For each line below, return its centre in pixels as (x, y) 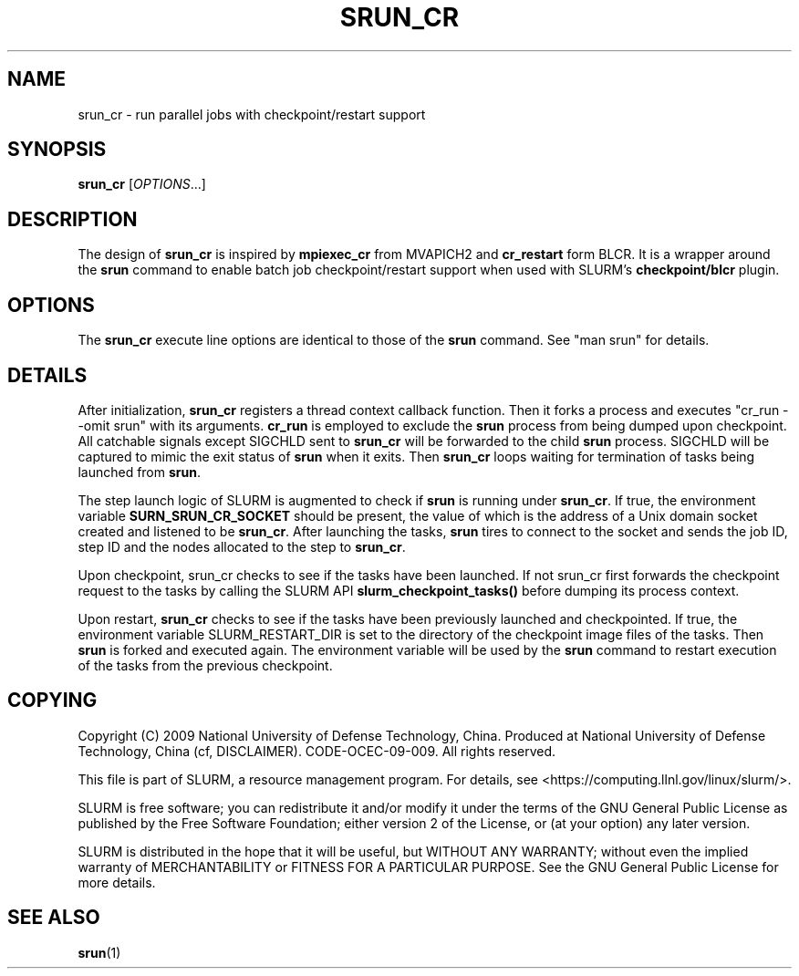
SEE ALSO (54, 918)
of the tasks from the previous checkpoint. (205, 665)
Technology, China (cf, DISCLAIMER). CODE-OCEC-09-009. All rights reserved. (317, 751)
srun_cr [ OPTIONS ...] (142, 184)
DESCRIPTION (73, 219)
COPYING (52, 701)
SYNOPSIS (57, 150)
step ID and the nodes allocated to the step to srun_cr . (242, 546)
